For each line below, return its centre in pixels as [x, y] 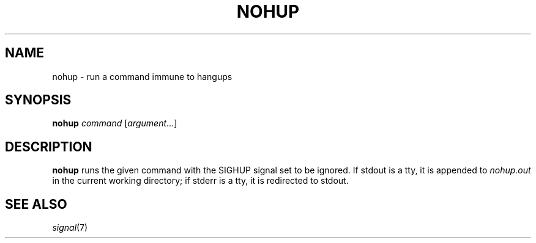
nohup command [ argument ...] [115, 123]
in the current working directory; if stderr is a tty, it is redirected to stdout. [200, 181]
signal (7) [70, 228]
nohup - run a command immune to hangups [142, 76]
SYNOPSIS [38, 100]
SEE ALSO [36, 204]
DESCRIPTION [49, 147]
